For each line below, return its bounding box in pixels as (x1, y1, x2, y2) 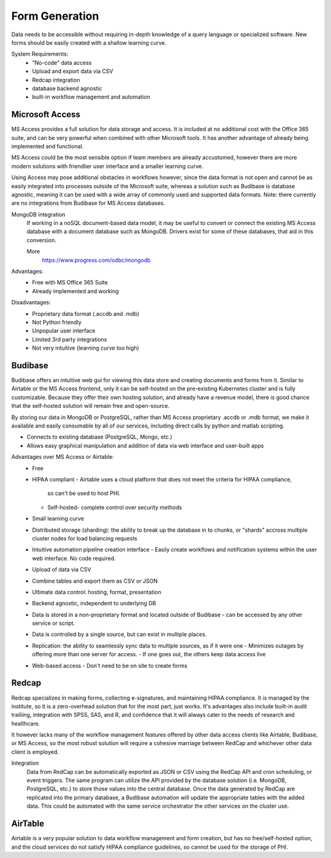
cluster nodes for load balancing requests (32, 534, 137, 542)
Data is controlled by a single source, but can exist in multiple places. (32, 630, 207, 638)
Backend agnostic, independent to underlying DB (32, 600, 156, 607)
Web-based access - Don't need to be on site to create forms (32, 662, 188, 669)
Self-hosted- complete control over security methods (47, 504, 182, 511)
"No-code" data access (32, 59, 92, 66)
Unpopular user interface (32, 327, 96, 334)
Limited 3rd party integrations (32, 335, 107, 343)
